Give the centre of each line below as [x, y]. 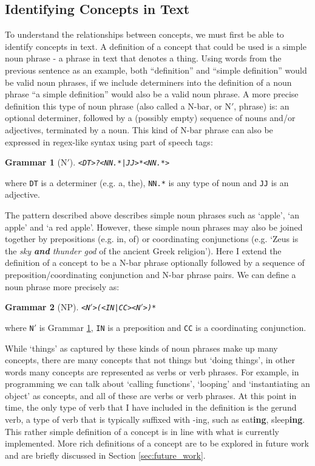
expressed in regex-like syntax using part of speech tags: [109, 141]
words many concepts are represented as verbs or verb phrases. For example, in [152, 371]
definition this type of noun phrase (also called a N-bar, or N [118, 106]
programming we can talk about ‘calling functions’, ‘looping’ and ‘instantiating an [157, 384]
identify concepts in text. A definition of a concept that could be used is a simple [156, 46]
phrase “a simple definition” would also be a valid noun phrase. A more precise [152, 94]
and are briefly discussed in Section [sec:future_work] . [105, 455]
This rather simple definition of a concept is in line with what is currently [142, 431]
